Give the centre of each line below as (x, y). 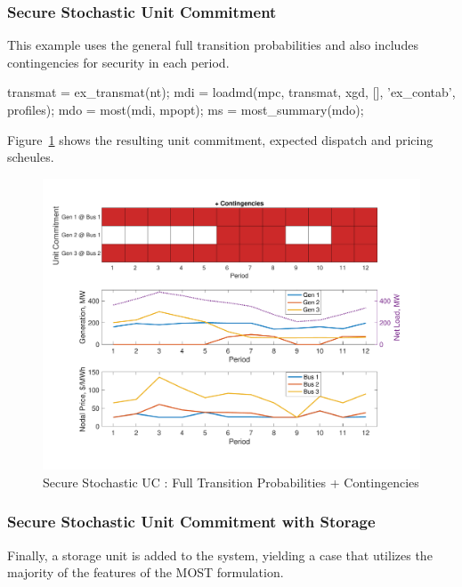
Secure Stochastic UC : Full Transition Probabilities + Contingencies (231, 482)
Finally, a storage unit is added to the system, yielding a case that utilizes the (220, 555)
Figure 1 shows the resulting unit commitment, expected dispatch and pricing (220, 139)
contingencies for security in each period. (118, 62)
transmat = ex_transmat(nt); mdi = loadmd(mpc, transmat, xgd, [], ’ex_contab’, (231, 92)
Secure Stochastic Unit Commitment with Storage (191, 522)
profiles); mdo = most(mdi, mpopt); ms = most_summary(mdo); (186, 109)
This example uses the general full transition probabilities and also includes (213, 45)
